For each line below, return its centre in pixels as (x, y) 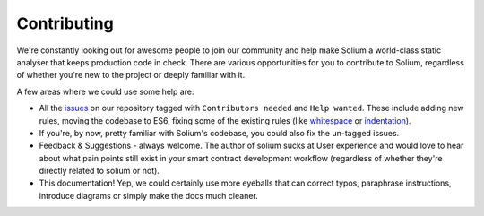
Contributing (65, 23)
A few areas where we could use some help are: (105, 91)
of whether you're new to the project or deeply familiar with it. (131, 75)
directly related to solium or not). (99, 171)
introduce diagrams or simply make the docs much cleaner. (149, 195)
